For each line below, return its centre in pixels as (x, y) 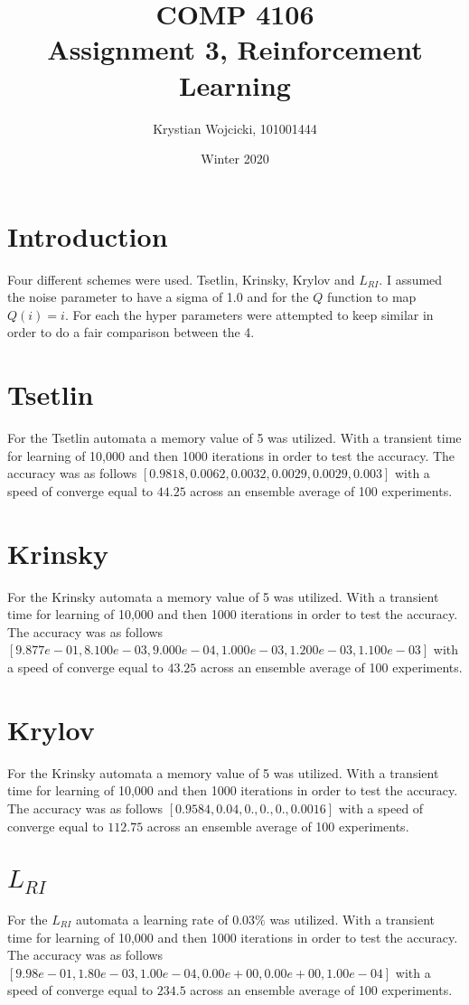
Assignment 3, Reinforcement (235, 49)
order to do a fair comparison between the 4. (131, 332)
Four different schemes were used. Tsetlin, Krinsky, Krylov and (181, 279)
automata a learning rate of (152, 919)
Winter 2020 (235, 159)
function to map (371, 297)
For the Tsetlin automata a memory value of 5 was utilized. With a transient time (234, 438)
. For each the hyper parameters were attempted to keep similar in (249, 314)
